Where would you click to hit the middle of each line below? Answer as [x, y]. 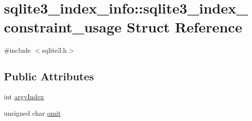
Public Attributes [49, 76]
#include [17, 50]
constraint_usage [63, 27]
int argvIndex [24, 97]
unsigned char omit [33, 113]
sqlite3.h [54, 50]
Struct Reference [185, 27]
